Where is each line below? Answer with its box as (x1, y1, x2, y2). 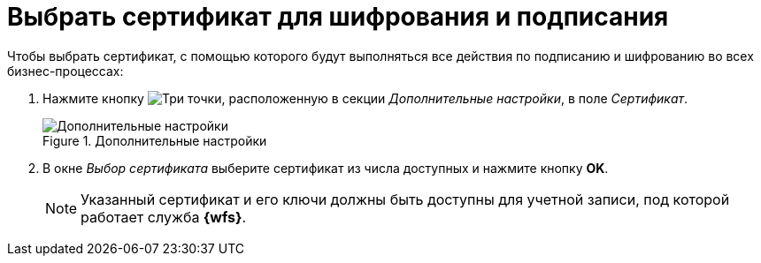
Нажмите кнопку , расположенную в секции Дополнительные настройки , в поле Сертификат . (42, 90, 688, 106)
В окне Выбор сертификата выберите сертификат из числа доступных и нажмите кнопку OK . (42, 160, 609, 176)
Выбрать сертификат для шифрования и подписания (7, 2, 669, 32)
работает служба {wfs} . (81, 207, 247, 226)
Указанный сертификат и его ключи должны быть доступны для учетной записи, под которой (81, 190, 730, 208)
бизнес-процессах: (7, 63, 124, 79)
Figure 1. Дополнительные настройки (42, 132, 267, 148)
